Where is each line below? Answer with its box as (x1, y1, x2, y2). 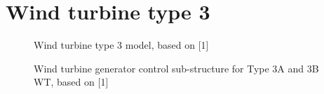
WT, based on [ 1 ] (34, 75, 109, 89)
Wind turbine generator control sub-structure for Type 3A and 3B (34, 61, 319, 75)
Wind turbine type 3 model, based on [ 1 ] (34, 38, 209, 52)
